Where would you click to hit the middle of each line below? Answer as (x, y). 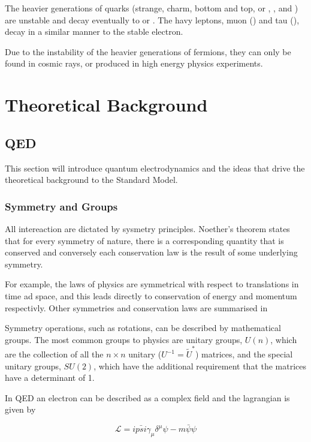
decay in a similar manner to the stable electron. (94, 31)
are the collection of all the (54, 354)
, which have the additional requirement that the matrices (200, 366)
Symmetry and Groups (61, 206)
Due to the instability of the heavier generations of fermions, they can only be (148, 51)
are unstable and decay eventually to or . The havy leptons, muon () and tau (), (152, 19)
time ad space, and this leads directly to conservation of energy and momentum (151, 295)
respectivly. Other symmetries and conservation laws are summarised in (136, 307)
